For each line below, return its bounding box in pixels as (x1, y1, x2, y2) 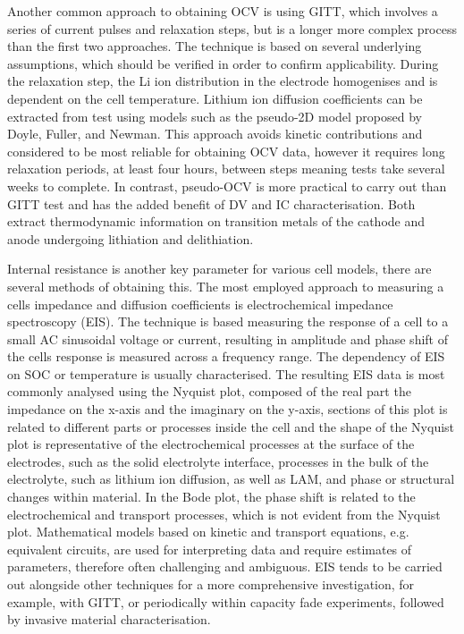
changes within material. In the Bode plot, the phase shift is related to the (7, 487, 416, 506)
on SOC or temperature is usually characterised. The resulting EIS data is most (7, 364, 445, 383)
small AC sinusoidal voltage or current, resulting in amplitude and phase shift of (7, 329, 448, 348)
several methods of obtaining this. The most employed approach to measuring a (7, 276, 444, 295)
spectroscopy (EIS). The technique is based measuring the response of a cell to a (7, 312, 449, 331)
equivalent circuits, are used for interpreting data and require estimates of (7, 539, 412, 558)
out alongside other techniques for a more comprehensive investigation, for (7, 575, 415, 593)
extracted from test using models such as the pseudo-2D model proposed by (7, 106, 422, 125)
